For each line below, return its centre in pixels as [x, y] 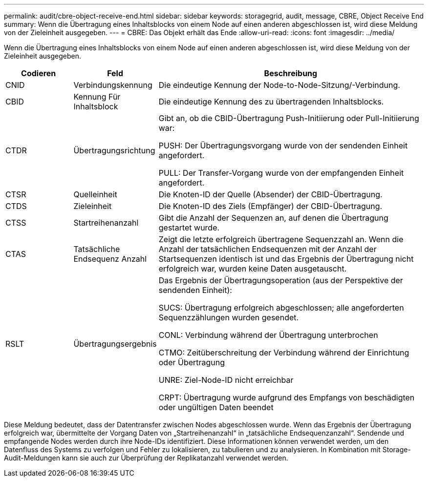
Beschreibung [291, 73]
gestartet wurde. [189, 228]
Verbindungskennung [113, 85]
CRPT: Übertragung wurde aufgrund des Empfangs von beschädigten [287, 397]
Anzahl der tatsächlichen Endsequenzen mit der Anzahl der [267, 249]
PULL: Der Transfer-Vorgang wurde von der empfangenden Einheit [281, 173]
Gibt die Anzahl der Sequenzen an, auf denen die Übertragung [273, 218]
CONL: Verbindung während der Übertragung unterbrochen [268, 335]
